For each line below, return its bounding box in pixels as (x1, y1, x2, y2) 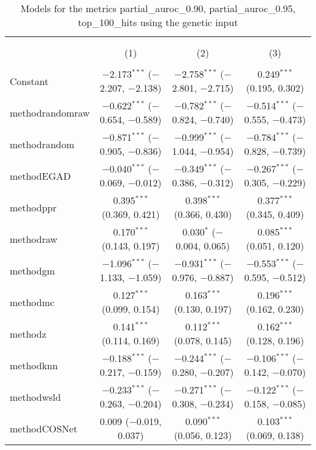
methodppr (10, 200, 57, 214)
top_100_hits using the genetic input (78, 15, 238, 29)
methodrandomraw (10, 105, 90, 120)
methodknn (10, 358, 58, 372)
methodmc (10, 295, 55, 309)
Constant (10, 73, 49, 88)
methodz (10, 326, 47, 341)
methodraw (10, 231, 58, 246)
